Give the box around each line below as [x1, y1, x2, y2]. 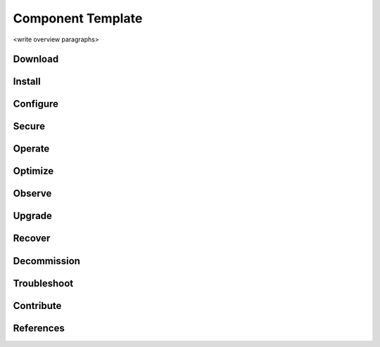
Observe [13, 188, 52, 199]
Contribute [13, 299, 62, 312]
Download [13, 53, 59, 65]
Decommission [13, 255, 81, 267]
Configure [13, 98, 59, 110]
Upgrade [13, 210, 53, 222]
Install [13, 76, 42, 88]
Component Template [13, 11, 143, 26]
